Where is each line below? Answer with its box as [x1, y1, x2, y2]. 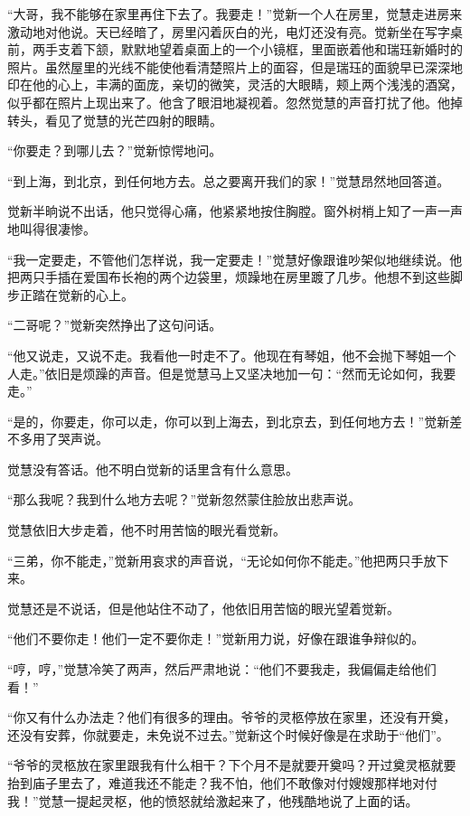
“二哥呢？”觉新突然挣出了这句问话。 [7, 315, 222, 334]
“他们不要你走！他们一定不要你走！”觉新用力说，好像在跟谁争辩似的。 [7, 629, 425, 648]
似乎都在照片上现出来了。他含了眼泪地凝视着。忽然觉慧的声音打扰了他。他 [7, 92, 450, 111]
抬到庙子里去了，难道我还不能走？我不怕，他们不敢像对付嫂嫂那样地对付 [7, 774, 437, 792]
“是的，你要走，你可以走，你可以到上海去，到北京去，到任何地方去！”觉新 [7, 411, 450, 430]
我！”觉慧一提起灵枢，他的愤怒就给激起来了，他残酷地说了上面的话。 [7, 791, 418, 810]
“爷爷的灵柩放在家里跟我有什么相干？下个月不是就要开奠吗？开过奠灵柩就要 [7, 755, 456, 774]
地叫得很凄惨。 [7, 219, 96, 238]
